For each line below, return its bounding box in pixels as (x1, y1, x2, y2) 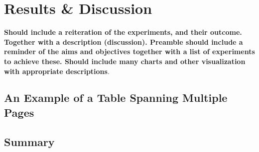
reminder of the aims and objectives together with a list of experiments (4, 46, 255, 57)
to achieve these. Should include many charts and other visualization (4, 56, 246, 66)
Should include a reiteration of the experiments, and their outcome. (4, 27, 242, 37)
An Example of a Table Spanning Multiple (4, 90, 228, 105)
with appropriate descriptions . (4, 66, 110, 76)
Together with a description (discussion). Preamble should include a (4, 36, 243, 47)
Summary (4, 134, 55, 149)
